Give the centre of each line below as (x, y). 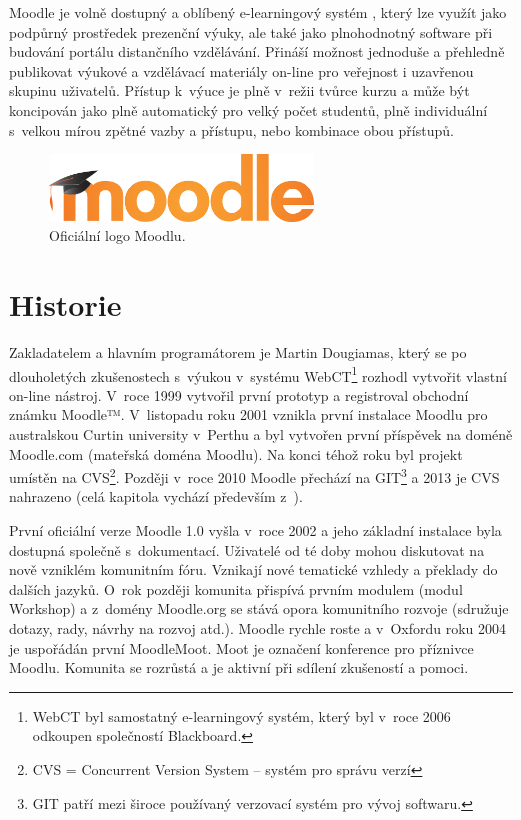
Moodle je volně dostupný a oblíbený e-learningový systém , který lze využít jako (258, 12)
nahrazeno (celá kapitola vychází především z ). (156, 496)
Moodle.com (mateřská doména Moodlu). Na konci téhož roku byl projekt (236, 453)
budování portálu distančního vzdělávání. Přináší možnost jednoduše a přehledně (257, 51)
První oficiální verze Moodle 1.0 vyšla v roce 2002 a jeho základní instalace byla (255, 530)
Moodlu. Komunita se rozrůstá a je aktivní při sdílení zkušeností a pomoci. (239, 667)
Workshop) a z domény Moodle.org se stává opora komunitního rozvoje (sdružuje (259, 608)
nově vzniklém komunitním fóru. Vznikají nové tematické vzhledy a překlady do (253, 569)
